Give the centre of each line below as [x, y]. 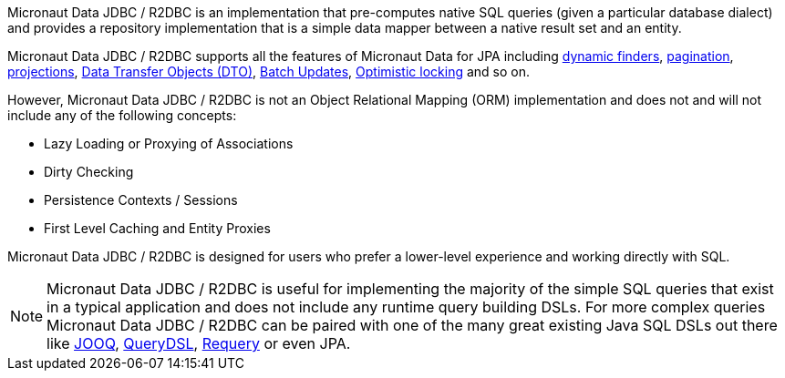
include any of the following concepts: [122, 115]
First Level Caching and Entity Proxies [157, 228]
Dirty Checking [89, 172]
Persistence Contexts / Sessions [141, 200]
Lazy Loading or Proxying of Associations [169, 143]
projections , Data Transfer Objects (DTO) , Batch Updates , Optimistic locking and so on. [269, 72]
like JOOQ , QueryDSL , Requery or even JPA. [199, 343]
